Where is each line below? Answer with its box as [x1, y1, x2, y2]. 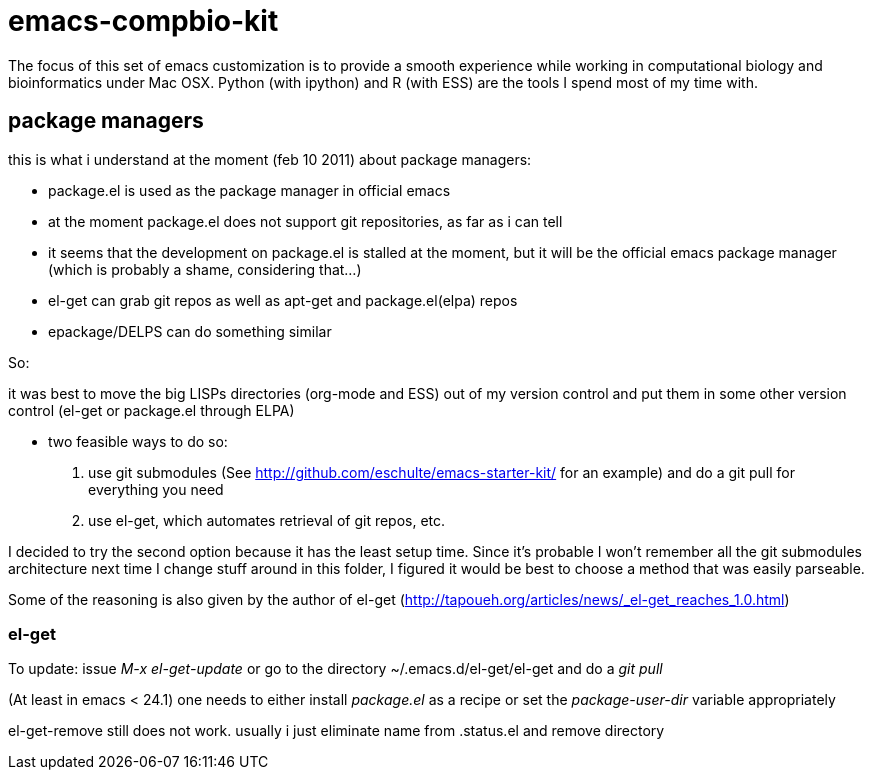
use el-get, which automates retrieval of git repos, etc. [88, 511, 446, 529]
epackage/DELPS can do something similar [48, 322, 332, 340]
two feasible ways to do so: [48, 432, 228, 450]
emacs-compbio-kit [8, 4, 279, 38]
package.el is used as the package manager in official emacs [48, 181, 451, 199]
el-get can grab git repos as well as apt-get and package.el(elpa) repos [48, 291, 518, 309]
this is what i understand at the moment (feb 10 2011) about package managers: [8, 150, 532, 168]
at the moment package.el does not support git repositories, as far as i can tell [48, 212, 563, 230]
